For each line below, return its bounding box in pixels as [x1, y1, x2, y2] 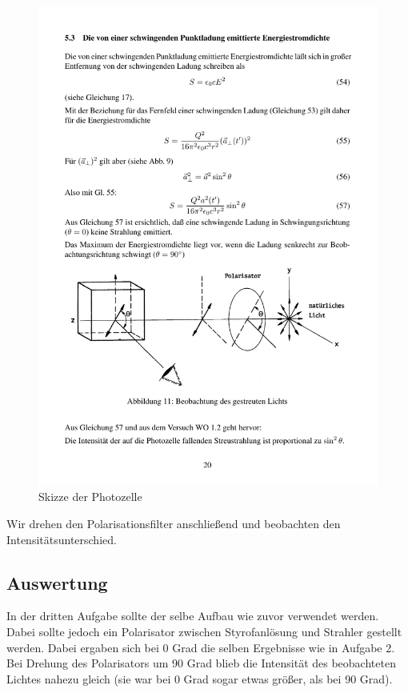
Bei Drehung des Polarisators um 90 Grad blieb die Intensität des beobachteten [6, 655, 396, 671]
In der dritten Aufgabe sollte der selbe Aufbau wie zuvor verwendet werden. [6, 607, 379, 624]
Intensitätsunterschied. [6, 531, 117, 547]
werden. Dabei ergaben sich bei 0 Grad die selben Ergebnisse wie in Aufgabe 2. [6, 639, 395, 655]
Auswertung [6, 570, 108, 595]
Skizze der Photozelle [38, 488, 142, 505]
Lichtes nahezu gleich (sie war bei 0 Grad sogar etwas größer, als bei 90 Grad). [6, 670, 393, 687]
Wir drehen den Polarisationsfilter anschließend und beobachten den [6, 515, 341, 532]
